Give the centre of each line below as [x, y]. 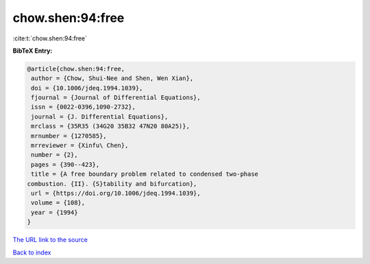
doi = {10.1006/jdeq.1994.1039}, [87, 88]
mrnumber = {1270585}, [69, 136]
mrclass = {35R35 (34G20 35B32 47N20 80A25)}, [110, 126]
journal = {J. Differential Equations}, [100, 117]
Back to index [32, 252]
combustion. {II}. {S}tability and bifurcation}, [112, 184]
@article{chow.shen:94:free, [76, 69]
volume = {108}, [58, 203]
